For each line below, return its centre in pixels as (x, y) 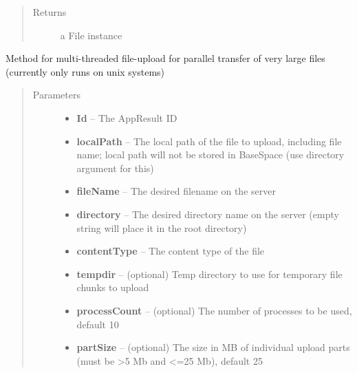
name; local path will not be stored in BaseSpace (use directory (210, 154)
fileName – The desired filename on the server (176, 191)
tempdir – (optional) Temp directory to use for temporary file (209, 274)
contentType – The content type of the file (171, 251)
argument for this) (115, 168)
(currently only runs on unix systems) (85, 71)
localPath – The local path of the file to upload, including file (209, 141)
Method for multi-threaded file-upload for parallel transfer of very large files (165, 58)
